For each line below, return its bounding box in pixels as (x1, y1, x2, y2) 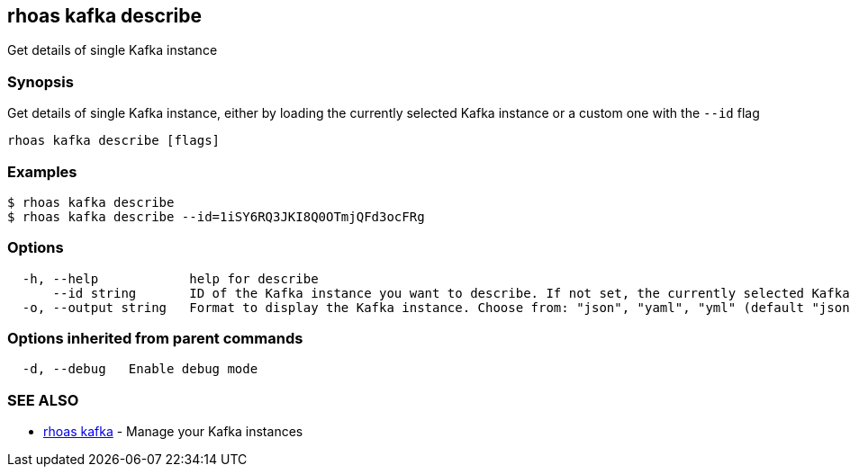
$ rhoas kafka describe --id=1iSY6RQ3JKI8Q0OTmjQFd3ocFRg (7, 209, 425, 224)
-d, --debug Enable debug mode (22, 362, 258, 377)
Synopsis (7, 72, 74, 91)
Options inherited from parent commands (7, 329, 303, 348)
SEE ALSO (7, 390, 79, 409)
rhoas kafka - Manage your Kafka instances (43, 424, 303, 440)
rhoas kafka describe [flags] (7, 133, 221, 148)
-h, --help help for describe (22, 271, 319, 286)
